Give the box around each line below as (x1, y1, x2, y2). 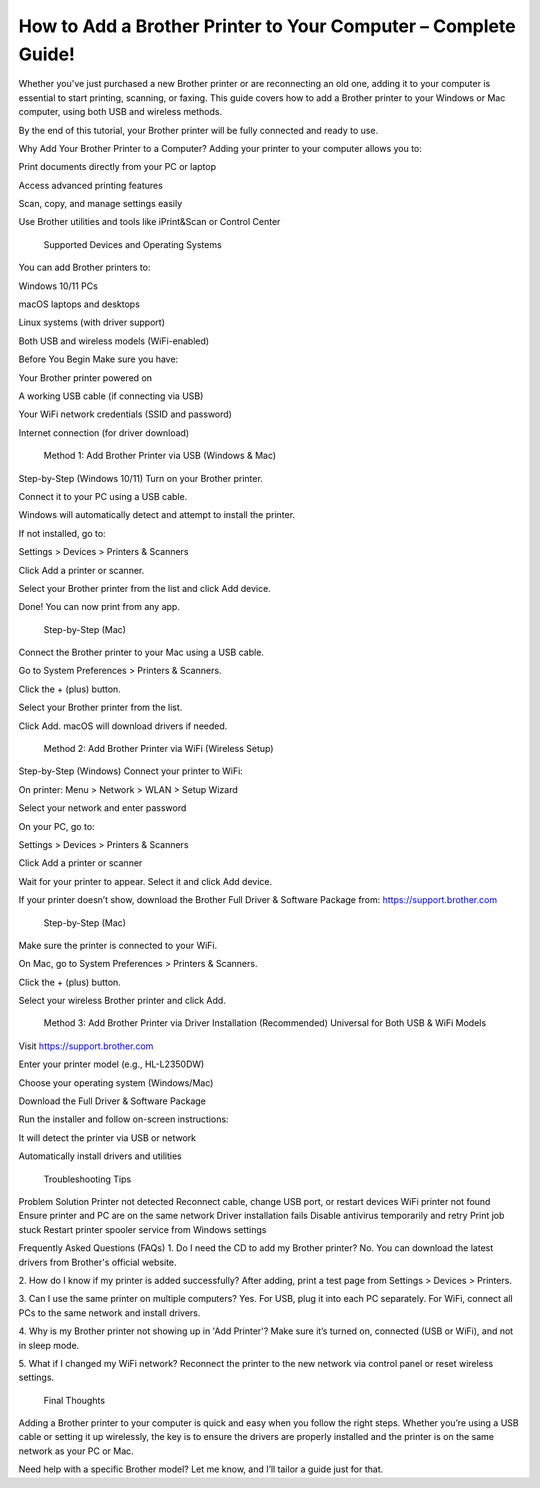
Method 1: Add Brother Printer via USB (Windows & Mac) (43, 450, 277, 462)
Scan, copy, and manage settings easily (18, 198, 183, 210)
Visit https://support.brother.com (18, 1040, 154, 1052)
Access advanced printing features (18, 179, 164, 191)
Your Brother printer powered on (18, 371, 153, 384)
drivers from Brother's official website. (18, 1256, 177, 1268)
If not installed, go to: (18, 527, 106, 539)
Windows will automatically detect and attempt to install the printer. (18, 509, 295, 521)
